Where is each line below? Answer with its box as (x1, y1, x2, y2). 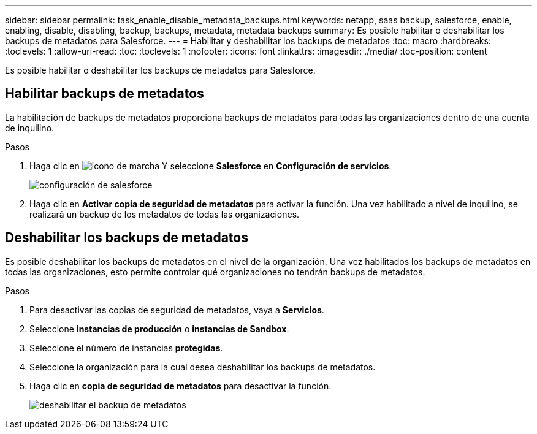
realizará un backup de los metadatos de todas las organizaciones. (29, 208, 300, 219)
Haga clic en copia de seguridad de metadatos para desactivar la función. (29, 380, 332, 391)
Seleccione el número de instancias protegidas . (29, 342, 223, 353)
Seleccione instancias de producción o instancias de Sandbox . (29, 323, 289, 334)
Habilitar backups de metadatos (5, 86, 204, 102)
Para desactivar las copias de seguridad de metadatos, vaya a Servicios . (29, 304, 324, 315)
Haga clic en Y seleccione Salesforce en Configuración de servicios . (29, 160, 392, 171)
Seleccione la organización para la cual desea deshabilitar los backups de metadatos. (29, 361, 376, 372)
